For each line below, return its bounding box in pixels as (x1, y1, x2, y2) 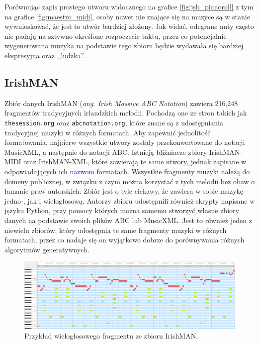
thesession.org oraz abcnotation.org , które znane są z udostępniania (4, 117, 224, 127)
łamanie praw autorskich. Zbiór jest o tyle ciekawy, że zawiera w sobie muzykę (4, 186, 243, 196)
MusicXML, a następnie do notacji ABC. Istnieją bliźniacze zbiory (4, 146, 207, 157)
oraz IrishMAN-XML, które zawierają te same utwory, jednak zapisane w (23, 156, 247, 167)
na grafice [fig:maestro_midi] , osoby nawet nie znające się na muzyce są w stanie (4, 11, 250, 21)
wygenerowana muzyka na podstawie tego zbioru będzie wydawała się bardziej (4, 40, 244, 51)
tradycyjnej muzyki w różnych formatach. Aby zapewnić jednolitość (4, 127, 211, 137)
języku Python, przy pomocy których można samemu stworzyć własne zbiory (4, 205, 239, 216)
